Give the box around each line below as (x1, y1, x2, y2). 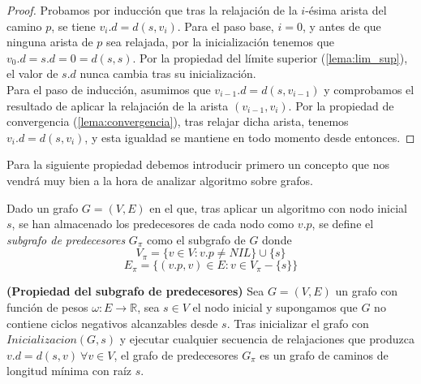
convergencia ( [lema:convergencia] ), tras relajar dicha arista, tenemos (6, 113, 349, 130)
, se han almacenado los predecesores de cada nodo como (11, 215, 294, 232)
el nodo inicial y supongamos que (192, 298, 358, 315)
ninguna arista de (6, 33, 93, 50)
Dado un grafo (6, 199, 79, 216)
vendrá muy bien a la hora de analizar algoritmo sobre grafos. (6, 171, 314, 188)
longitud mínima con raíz (6, 362, 132, 379)
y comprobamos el (324, 80, 415, 97)
